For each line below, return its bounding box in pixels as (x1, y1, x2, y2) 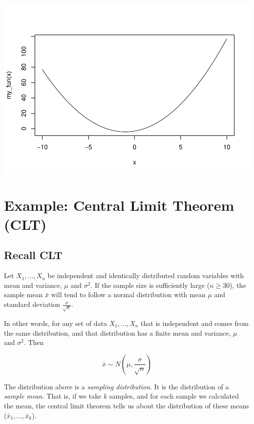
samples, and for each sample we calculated (109, 391, 239, 401)
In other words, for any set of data (4, 318, 107, 328)
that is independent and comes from (141, 318, 249, 328)
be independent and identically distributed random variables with (47, 270, 244, 281)
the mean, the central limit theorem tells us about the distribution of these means (4, 400, 249, 410)
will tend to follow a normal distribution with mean (51, 289, 206, 300)
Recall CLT (4, 247, 63, 262)
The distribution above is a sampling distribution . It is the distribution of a (4, 381, 229, 391)
